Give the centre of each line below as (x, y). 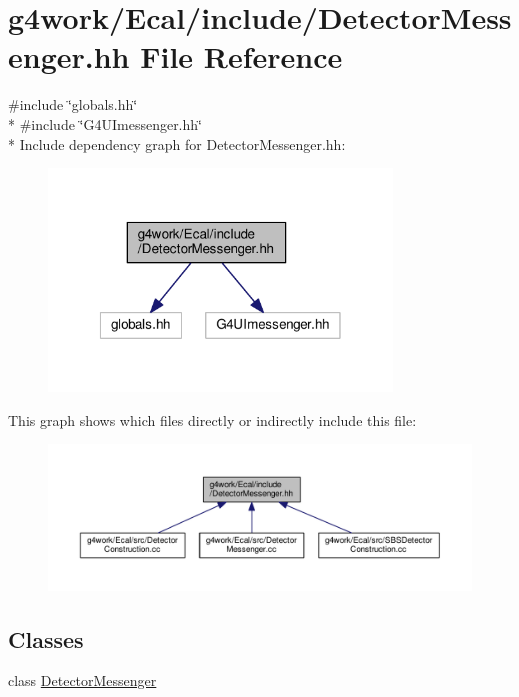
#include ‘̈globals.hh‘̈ (73, 104)
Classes (46, 638)
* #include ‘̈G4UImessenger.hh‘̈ (105, 123)
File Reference (241, 56)
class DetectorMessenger (82, 680)
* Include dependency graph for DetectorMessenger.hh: (177, 143)
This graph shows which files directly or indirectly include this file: (212, 419)
